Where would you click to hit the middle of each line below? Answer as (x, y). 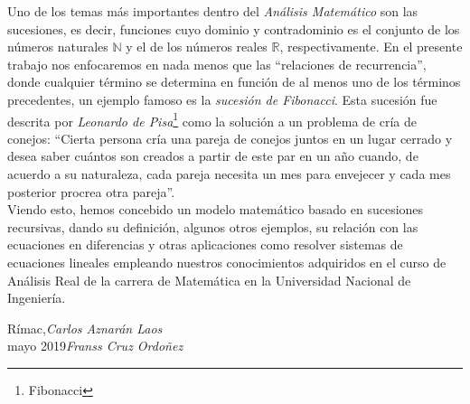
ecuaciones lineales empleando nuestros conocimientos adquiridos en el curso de (227, 262)
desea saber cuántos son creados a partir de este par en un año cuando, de (213, 156)
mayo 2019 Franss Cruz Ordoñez (95, 346)
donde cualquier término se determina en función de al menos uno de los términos (234, 82)
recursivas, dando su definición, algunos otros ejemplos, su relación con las (213, 226)
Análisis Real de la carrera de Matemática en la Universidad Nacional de (209, 280)
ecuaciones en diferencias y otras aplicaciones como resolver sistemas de (205, 244)
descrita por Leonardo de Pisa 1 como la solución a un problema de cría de (212, 119)
